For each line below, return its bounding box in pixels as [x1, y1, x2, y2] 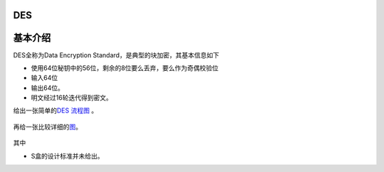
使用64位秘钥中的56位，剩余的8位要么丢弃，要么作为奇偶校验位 [31, 64, 219, 72]
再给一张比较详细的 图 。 [13, 122, 82, 131]
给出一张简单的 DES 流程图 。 [13, 106, 98, 115]
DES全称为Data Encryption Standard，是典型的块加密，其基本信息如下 [13, 50, 220, 59]
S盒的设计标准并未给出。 [31, 151, 104, 160]
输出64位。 [31, 84, 64, 92]
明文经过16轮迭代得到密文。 [31, 93, 113, 102]
